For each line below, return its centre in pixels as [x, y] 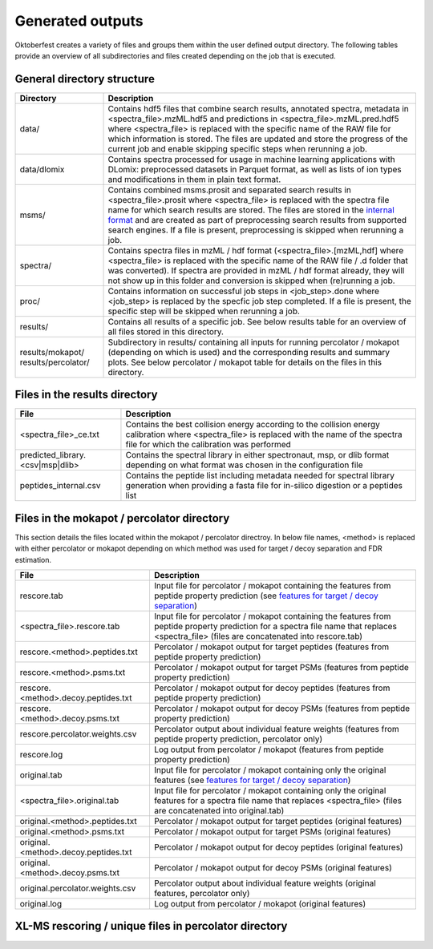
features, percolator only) [202, 894]
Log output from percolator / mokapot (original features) [260, 904]
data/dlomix [42, 169]
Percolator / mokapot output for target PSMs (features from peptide [281, 668]
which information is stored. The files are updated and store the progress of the [258, 139]
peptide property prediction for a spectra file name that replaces [275, 627]
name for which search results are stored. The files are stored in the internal [251, 210]
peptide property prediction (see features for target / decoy [266, 596]
